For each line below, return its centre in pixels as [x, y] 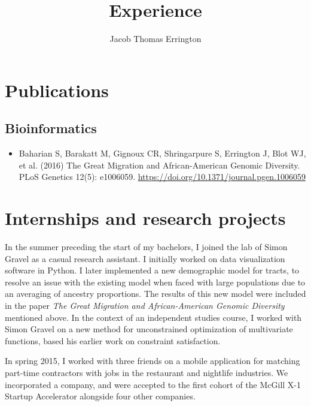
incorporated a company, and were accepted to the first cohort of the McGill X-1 [153, 384]
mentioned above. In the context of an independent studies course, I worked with [153, 317]
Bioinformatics [51, 128]
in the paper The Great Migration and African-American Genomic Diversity [145, 305]
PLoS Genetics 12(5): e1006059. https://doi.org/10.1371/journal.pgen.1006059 [162, 177]
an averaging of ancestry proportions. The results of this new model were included [155, 294]
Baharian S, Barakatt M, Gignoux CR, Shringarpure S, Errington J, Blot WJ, [162, 153]
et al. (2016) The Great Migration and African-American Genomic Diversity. [159, 165]
